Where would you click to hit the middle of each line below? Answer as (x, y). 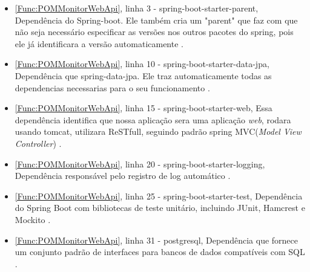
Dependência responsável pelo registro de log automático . (123, 176)
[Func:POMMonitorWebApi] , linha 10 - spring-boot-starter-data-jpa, (142, 64)
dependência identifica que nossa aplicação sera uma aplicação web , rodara (153, 119)
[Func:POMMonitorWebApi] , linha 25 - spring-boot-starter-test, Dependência (159, 196)
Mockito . (33, 219)
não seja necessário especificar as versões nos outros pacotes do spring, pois (154, 32)
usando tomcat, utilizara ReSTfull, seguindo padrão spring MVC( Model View (158, 131)
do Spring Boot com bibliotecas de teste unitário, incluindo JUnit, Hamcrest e (160, 208)
